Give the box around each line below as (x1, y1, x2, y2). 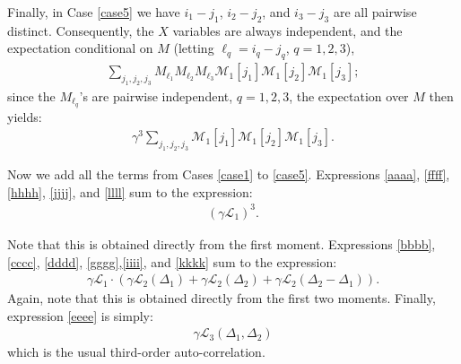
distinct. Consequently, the (7, 21, 154, 39)
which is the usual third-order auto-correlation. (7, 342, 265, 361)
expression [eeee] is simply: (7, 306, 153, 325)
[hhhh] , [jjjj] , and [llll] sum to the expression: (7, 182, 253, 201)
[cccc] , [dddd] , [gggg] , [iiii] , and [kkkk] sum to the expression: (7, 252, 337, 271)
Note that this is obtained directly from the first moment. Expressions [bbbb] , (7, 234, 436, 253)
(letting (173, 39, 214, 57)
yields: (7, 107, 42, 126)
